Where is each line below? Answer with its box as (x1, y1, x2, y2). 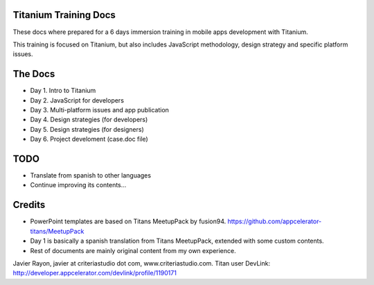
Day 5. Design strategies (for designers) (30, 125, 145, 133)
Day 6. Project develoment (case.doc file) (30, 135, 148, 144)
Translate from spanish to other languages (30, 171, 152, 180)
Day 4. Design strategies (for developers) (30, 115, 148, 124)
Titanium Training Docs (12, 9, 116, 21)
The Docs (12, 68, 55, 80)
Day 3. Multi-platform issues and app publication (30, 105, 170, 114)
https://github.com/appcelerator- (227, 217, 322, 225)
